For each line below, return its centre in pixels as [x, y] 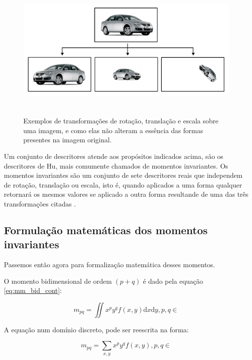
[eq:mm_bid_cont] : [33, 290]
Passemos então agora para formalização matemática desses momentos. [109, 265]
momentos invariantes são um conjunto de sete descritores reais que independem [123, 175]
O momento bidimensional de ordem [58, 281]
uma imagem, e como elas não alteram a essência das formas [113, 130]
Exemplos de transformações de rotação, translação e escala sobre [121, 121]
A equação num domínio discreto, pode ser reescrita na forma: [96, 329]
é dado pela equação [173, 281]
